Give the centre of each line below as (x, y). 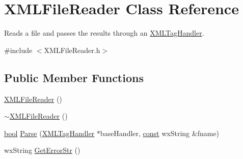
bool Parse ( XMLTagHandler (49, 133)
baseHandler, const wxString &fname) (160, 133)
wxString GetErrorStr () (42, 150)
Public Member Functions (74, 77)
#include (18, 50)
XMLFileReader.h (72, 50)
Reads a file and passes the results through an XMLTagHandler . (104, 33)
